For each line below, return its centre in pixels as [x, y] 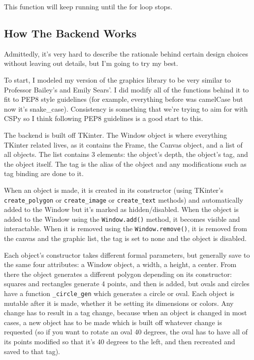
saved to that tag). [32, 351]
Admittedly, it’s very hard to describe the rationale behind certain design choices [126, 53]
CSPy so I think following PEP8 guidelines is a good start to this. [104, 118]
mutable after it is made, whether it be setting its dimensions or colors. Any [119, 303]
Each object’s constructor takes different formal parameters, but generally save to [127, 255]
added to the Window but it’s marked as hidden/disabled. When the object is [121, 209]
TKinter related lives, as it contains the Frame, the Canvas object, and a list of [123, 144]
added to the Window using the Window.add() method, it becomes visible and [122, 219]
